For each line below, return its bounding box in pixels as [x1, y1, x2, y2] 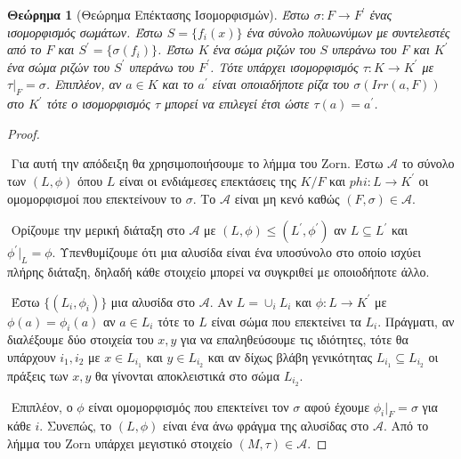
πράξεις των [7, 366, 69, 384]
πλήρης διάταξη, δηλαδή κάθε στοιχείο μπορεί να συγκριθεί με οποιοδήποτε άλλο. [7, 262, 430, 280]
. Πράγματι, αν [377, 311, 455, 330]
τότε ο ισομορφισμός [46, 94, 151, 113]
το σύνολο [401, 154, 455, 173]
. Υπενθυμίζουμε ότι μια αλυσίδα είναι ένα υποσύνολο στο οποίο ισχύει [52, 243, 422, 262]
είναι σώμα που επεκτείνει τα [211, 311, 361, 330]
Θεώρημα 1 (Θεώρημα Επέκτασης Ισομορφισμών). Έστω [7, 5, 310, 23]
